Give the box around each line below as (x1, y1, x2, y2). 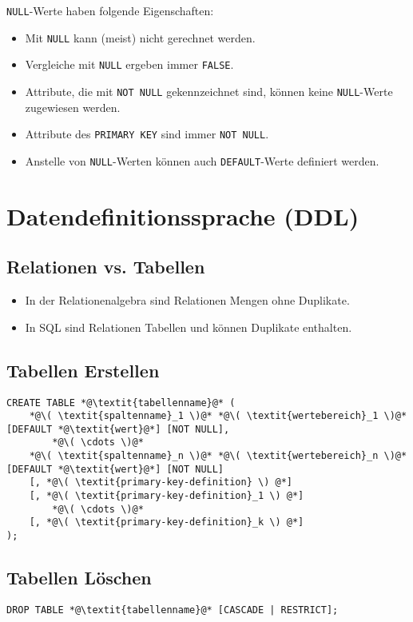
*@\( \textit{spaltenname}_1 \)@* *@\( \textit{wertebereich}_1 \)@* (29, 410, 407, 422)
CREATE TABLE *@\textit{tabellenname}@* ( (6, 397, 236, 409)
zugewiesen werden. (25, 98, 121, 115)
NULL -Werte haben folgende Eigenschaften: (6, 2, 214, 18)
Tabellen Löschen (6, 565, 152, 590)
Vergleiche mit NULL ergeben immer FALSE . (25, 56, 234, 73)
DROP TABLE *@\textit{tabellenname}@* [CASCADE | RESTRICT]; (6, 604, 339, 616)
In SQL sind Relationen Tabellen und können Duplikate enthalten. (25, 318, 352, 335)
